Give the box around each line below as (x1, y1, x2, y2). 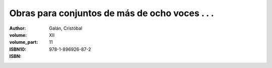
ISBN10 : (9, 46, 27, 52)
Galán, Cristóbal (49, 25, 83, 31)
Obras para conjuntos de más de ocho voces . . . (9, 8, 214, 19)
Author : (9, 25, 26, 31)
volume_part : (9, 39, 38, 45)
